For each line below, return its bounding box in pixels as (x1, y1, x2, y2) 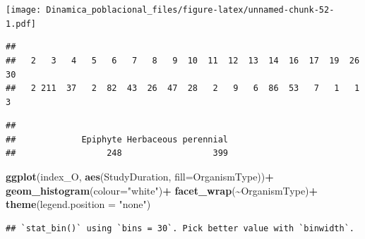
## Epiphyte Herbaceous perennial (6, 134, 228, 145)
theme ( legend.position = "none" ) (6, 197, 151, 212)
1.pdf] (6, 18, 36, 29)
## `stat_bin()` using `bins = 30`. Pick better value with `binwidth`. (6, 223, 354, 233)
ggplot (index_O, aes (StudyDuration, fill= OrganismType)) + (6, 169, 274, 184)
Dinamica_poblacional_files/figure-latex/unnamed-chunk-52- (46, 5, 335, 15)
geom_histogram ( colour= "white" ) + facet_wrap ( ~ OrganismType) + (6, 183, 318, 197)
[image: (6, 5, 42, 15)
